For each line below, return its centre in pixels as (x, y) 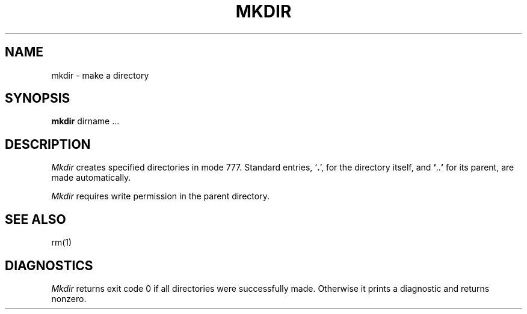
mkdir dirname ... (85, 121)
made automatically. (91, 178)
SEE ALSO (35, 219)
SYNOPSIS (38, 98)
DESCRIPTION (48, 144)
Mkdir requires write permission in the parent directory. (160, 196)
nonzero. (69, 298)
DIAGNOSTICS (49, 265)
